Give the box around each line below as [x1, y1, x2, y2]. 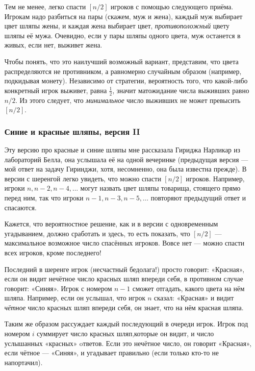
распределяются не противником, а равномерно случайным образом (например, [4, 66, 242, 76]
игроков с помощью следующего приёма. [110, 1, 233, 11]
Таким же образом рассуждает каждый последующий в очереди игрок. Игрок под [4, 319, 248, 329]
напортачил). [4, 357, 43, 367]
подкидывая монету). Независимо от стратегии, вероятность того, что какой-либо [4, 75, 248, 86]
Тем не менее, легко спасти [4, 1, 86, 11]
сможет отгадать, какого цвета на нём [132, 283, 245, 293]
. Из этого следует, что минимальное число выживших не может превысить [15, 95, 241, 105]
